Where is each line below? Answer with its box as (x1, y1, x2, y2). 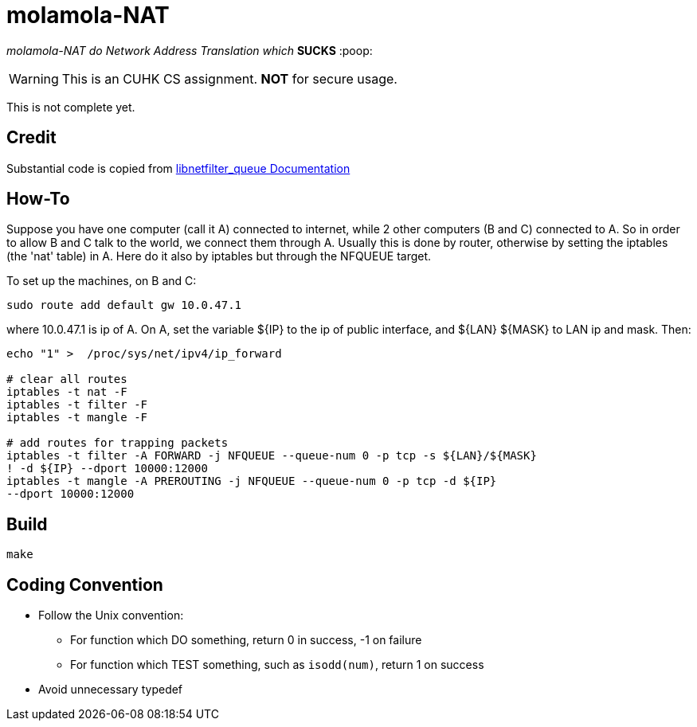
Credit (6, 127, 57, 148)
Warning (9, 70, 59, 87)
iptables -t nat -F (6, 385, 127, 399)
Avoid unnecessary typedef (38, 682, 183, 697)
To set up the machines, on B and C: (6, 274, 197, 288)
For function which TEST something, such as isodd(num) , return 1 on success (70, 658, 484, 672)
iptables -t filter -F (6, 398, 148, 412)
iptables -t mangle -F (6, 411, 148, 424)
